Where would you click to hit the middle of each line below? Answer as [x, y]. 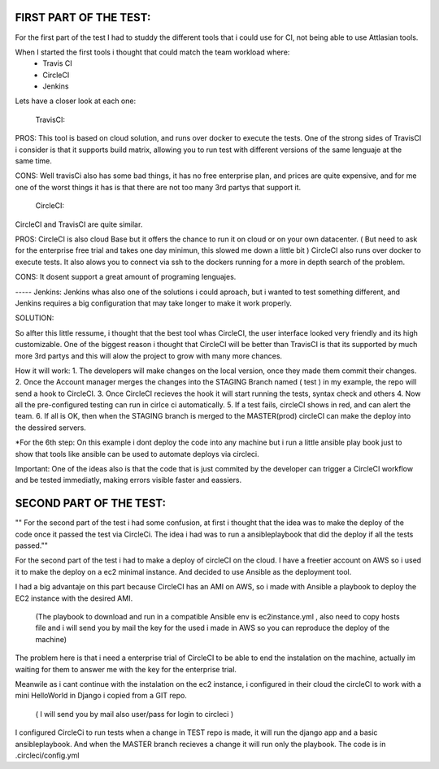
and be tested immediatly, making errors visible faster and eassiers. [128, 480]
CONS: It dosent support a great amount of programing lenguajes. [126, 277]
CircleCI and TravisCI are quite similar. [79, 224]
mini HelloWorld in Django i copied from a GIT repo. [101, 696]
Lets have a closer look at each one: [76, 101]
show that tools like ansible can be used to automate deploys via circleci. [137, 454]
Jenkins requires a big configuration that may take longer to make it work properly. [154, 303]
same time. [34, 161]
